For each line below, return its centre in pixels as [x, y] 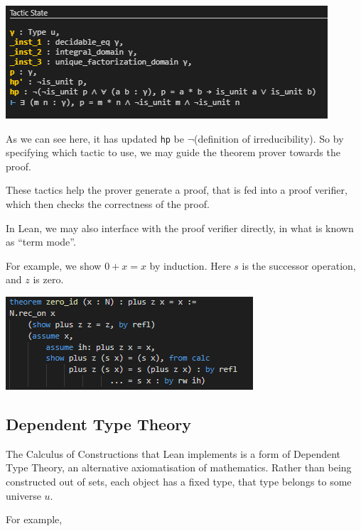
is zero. [48, 279]
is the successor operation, [299, 265]
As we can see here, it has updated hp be [95, 138]
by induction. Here [190, 265]
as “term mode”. [41, 242]
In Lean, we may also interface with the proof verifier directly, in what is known [180, 228]
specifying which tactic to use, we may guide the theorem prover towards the [173, 152]
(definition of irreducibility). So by [269, 138]
